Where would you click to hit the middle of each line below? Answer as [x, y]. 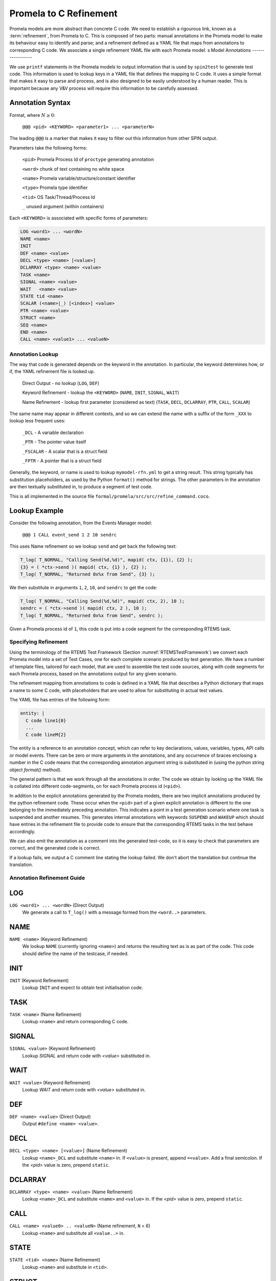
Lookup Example [37, 511]
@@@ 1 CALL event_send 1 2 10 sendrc [70, 535]
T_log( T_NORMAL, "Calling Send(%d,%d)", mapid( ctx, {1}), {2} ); [107, 560]
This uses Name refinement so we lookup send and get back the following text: [93, 546]
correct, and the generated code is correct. [55, 848]
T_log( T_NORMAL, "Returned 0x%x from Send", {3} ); [88, 574]
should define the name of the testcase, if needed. [75, 954]
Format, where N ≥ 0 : [32, 115]
